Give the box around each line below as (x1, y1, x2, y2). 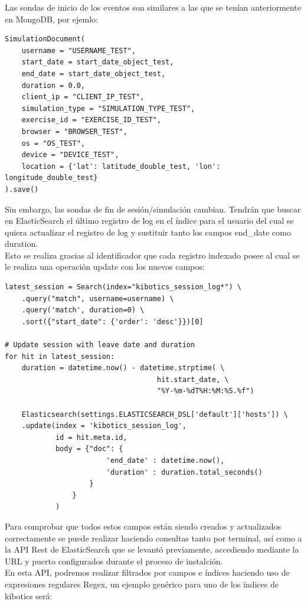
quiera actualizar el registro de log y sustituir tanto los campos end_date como (5, 226, 291, 238)
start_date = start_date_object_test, (21, 58, 174, 67)
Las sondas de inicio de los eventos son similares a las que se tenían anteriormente (5, 1, 301, 13)
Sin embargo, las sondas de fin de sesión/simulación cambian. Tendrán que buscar (5, 203, 301, 215)
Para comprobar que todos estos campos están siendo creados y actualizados (5, 520, 281, 532)
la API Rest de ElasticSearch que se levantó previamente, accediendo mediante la (5, 543, 299, 556)
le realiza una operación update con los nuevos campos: (5, 260, 205, 273)
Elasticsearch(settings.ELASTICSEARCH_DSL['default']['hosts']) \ (21, 410, 288, 419)
